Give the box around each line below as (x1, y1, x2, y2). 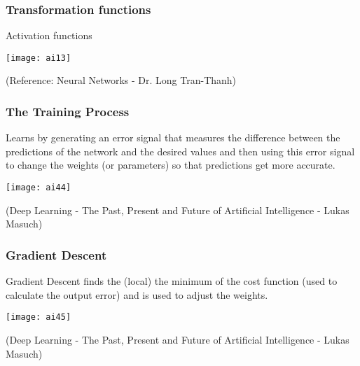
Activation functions (6, 28, 92, 43)
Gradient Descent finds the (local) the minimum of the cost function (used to (6, 274, 338, 288)
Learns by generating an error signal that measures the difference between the (6, 130, 340, 145)
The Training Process (6, 102, 130, 120)
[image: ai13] (6, 52, 71, 63)
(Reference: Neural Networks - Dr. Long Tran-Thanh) (6, 73, 237, 87)
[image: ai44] (6, 183, 71, 193)
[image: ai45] (6, 312, 71, 323)
